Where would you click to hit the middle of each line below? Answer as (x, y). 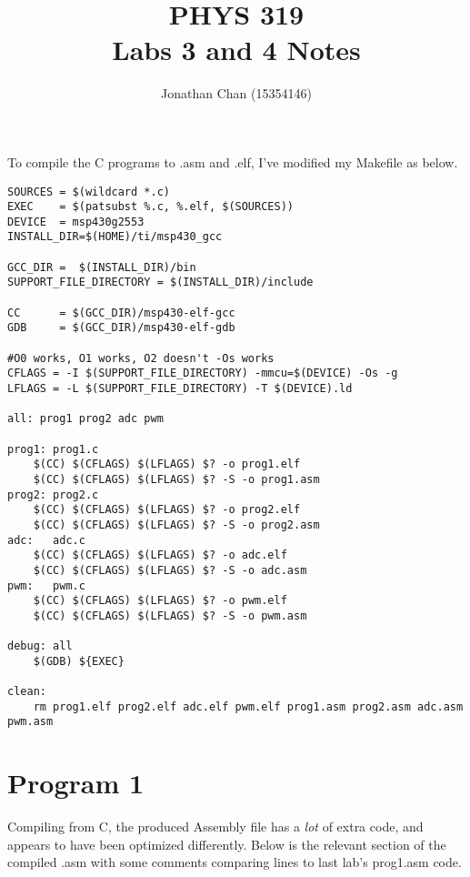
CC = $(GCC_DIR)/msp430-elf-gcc (121, 312)
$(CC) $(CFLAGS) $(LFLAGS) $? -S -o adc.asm (170, 570)
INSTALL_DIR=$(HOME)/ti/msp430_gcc (115, 237)
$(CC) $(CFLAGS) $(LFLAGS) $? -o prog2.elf (167, 510)
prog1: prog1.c (53, 449)
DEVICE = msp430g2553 (76, 222)
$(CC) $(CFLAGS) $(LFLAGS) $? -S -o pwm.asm (170, 615)
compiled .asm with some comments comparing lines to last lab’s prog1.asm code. (235, 862)
